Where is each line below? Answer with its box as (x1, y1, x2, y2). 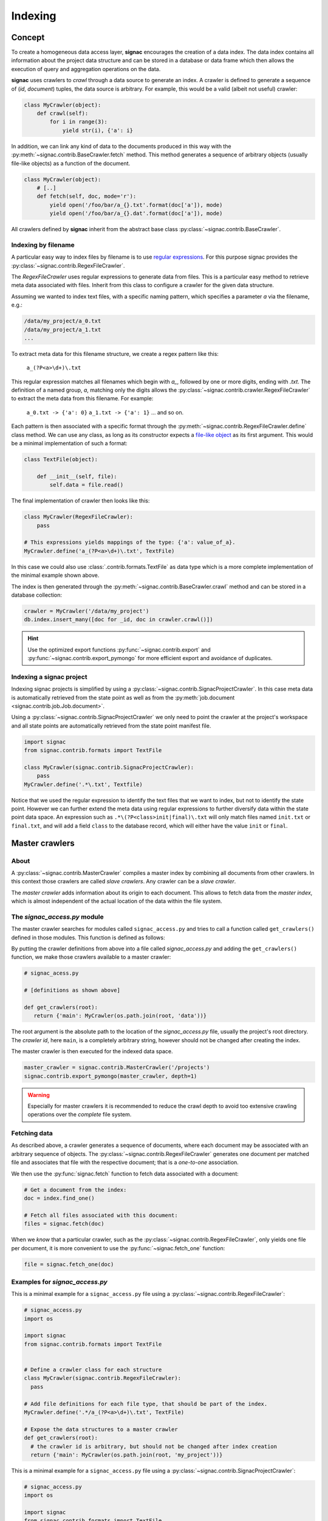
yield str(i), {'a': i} (62, 127, 134, 134)
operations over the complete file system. (27, 1111, 132, 1118)
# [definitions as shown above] (24, 987, 121, 994)
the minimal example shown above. (11, 572, 100, 579)
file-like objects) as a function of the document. (11, 159, 131, 167)
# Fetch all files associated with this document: (24, 1211, 179, 1219)
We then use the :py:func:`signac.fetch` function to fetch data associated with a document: (11, 1170, 239, 1177)
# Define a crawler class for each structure (24, 1366, 162, 1373)
